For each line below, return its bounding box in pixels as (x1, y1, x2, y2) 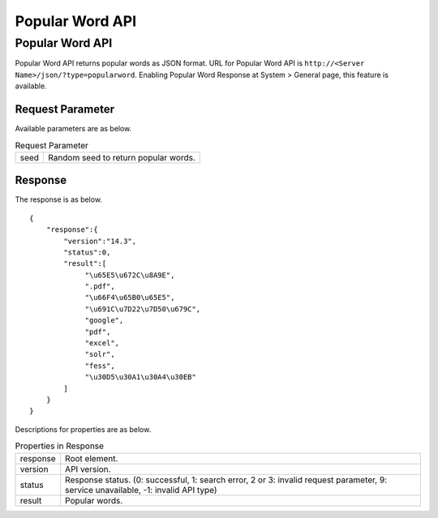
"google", (84, 316, 124, 325)
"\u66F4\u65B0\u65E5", (84, 293, 175, 302)
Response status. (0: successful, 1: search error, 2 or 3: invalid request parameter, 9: (65, 474, 388, 486)
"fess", (84, 361, 115, 370)
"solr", (84, 349, 115, 359)
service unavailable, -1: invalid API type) (65, 484, 218, 495)
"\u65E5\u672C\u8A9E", (84, 270, 175, 280)
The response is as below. (15, 195, 103, 204)
